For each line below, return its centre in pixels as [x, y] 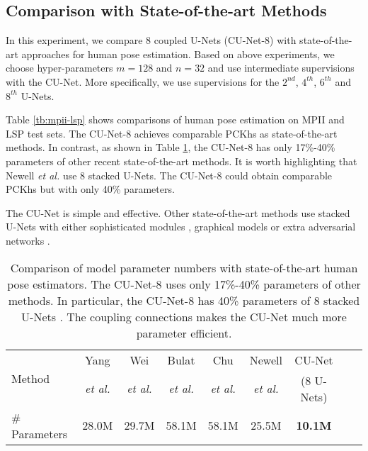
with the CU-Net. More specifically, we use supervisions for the [143, 81]
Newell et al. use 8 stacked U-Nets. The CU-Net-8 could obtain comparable [169, 175]
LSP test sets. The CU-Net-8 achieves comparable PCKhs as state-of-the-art [172, 133]
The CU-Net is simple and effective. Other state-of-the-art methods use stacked [178, 212]
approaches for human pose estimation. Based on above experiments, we [178, 54]
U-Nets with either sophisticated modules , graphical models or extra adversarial [181, 227]
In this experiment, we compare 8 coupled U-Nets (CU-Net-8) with [151, 40]
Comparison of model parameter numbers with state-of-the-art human [184, 267]
